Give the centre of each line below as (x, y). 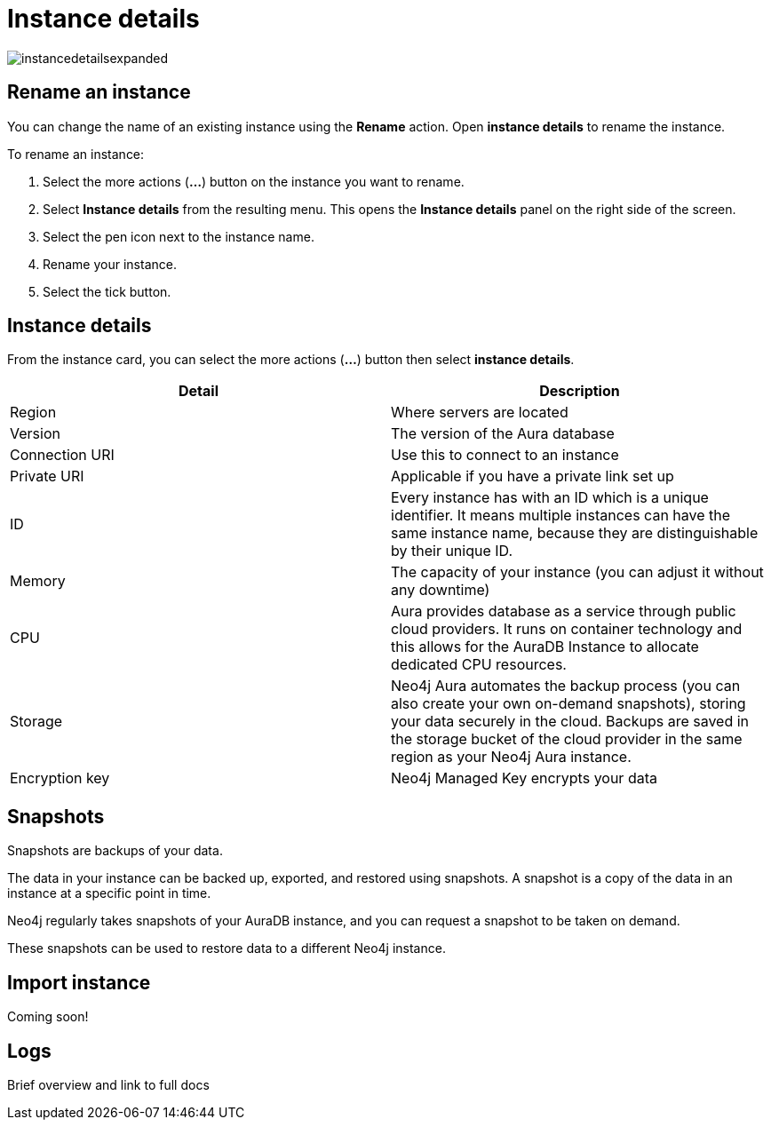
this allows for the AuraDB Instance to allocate (545, 647)
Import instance (79, 982)
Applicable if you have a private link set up (533, 476)
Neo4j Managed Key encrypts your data (524, 778)
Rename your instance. (110, 264)
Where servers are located (480, 413)
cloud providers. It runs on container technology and (567, 629)
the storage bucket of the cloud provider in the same (567, 739)
